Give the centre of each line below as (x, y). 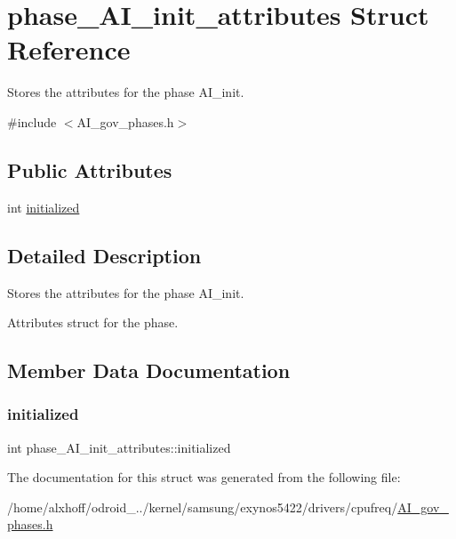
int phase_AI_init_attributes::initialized (119, 447)
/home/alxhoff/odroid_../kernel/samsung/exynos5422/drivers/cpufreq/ (203, 507)
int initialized (44, 207)
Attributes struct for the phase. (93, 322)
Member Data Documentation (149, 370)
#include (32, 121)
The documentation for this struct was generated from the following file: (204, 477)
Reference (69, 49)
